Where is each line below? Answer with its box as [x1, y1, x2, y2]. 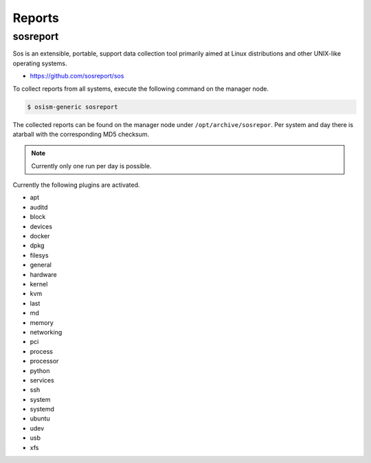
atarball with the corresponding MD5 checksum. [12, 130, 150, 138]
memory [30, 318, 54, 326]
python [30, 366, 50, 374]
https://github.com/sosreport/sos [30, 72, 124, 80]
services [30, 376, 54, 384]
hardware [30, 270, 58, 278]
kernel [30, 280, 48, 288]
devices [30, 222, 53, 230]
